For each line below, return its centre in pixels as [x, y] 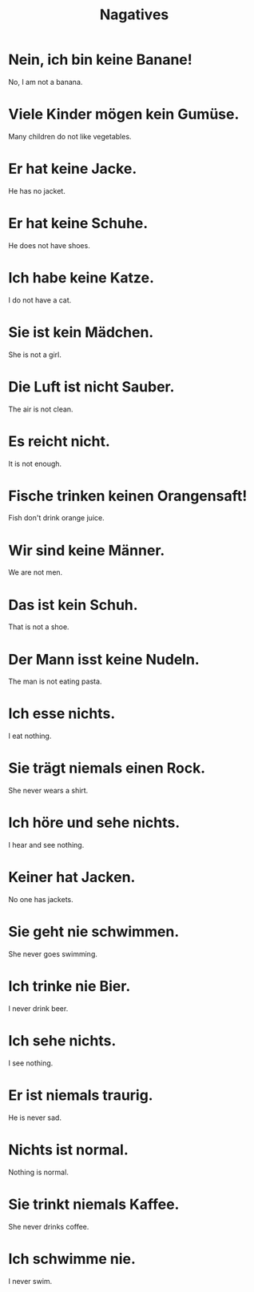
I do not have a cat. [40, 300]
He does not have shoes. [49, 245]
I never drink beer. [38, 1008]
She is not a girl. [35, 355]
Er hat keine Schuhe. [78, 223]
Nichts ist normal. [69, 1150]
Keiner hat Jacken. [72, 877]
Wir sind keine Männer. [87, 550]
